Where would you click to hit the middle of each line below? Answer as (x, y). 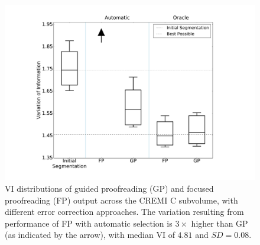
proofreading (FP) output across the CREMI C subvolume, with (121, 200)
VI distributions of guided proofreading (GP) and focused (109, 188)
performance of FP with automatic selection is (89, 223)
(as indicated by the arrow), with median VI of (90, 235)
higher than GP (220, 223)
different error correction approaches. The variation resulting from (124, 212)
